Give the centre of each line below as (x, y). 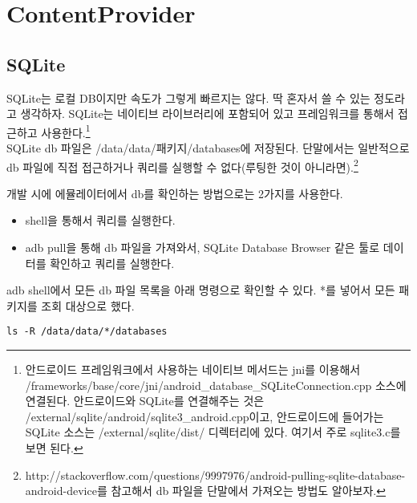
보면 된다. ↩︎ (54, 448)
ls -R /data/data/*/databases (87, 332)
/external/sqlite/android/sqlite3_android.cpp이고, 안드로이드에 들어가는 (204, 416)
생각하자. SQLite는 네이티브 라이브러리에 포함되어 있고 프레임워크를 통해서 (207, 114)
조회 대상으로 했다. (88, 305)
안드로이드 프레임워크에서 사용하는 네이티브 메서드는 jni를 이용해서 (193, 369)
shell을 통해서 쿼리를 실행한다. (100, 220)
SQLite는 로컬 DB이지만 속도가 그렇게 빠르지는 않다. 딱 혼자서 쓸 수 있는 (188, 97)
